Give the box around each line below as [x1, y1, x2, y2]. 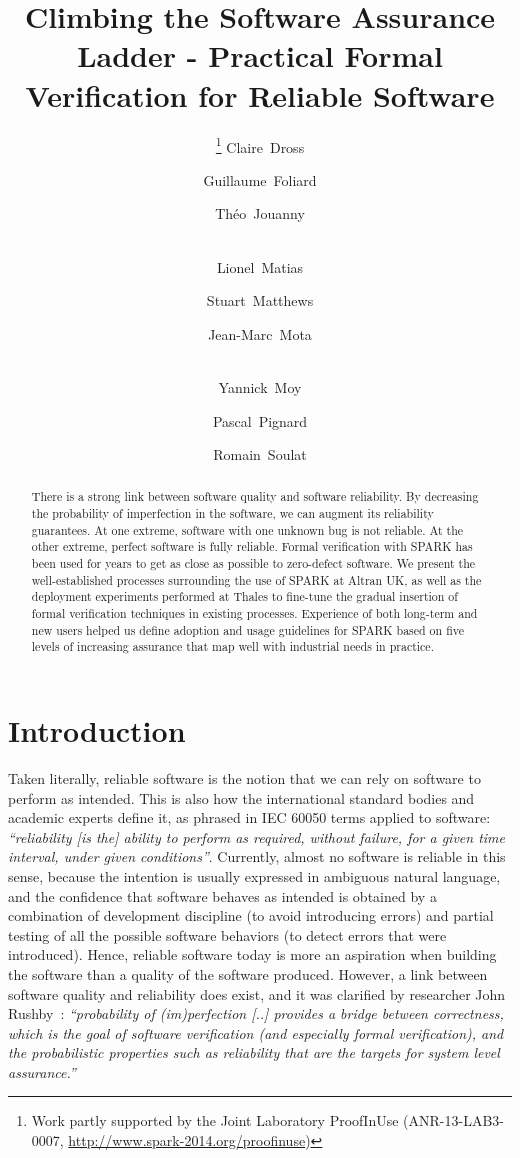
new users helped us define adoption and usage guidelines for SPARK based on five [31, 621, 464, 638]
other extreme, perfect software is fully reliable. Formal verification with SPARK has [31, 538, 473, 555]
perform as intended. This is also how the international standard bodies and [8, 787, 475, 808]
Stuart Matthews [206, 290, 314, 311]
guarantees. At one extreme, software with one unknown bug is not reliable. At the [31, 521, 464, 538]
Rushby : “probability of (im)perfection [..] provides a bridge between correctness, [8, 1003, 504, 1024]
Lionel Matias [216, 256, 304, 277]
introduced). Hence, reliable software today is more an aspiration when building [8, 944, 497, 965]
